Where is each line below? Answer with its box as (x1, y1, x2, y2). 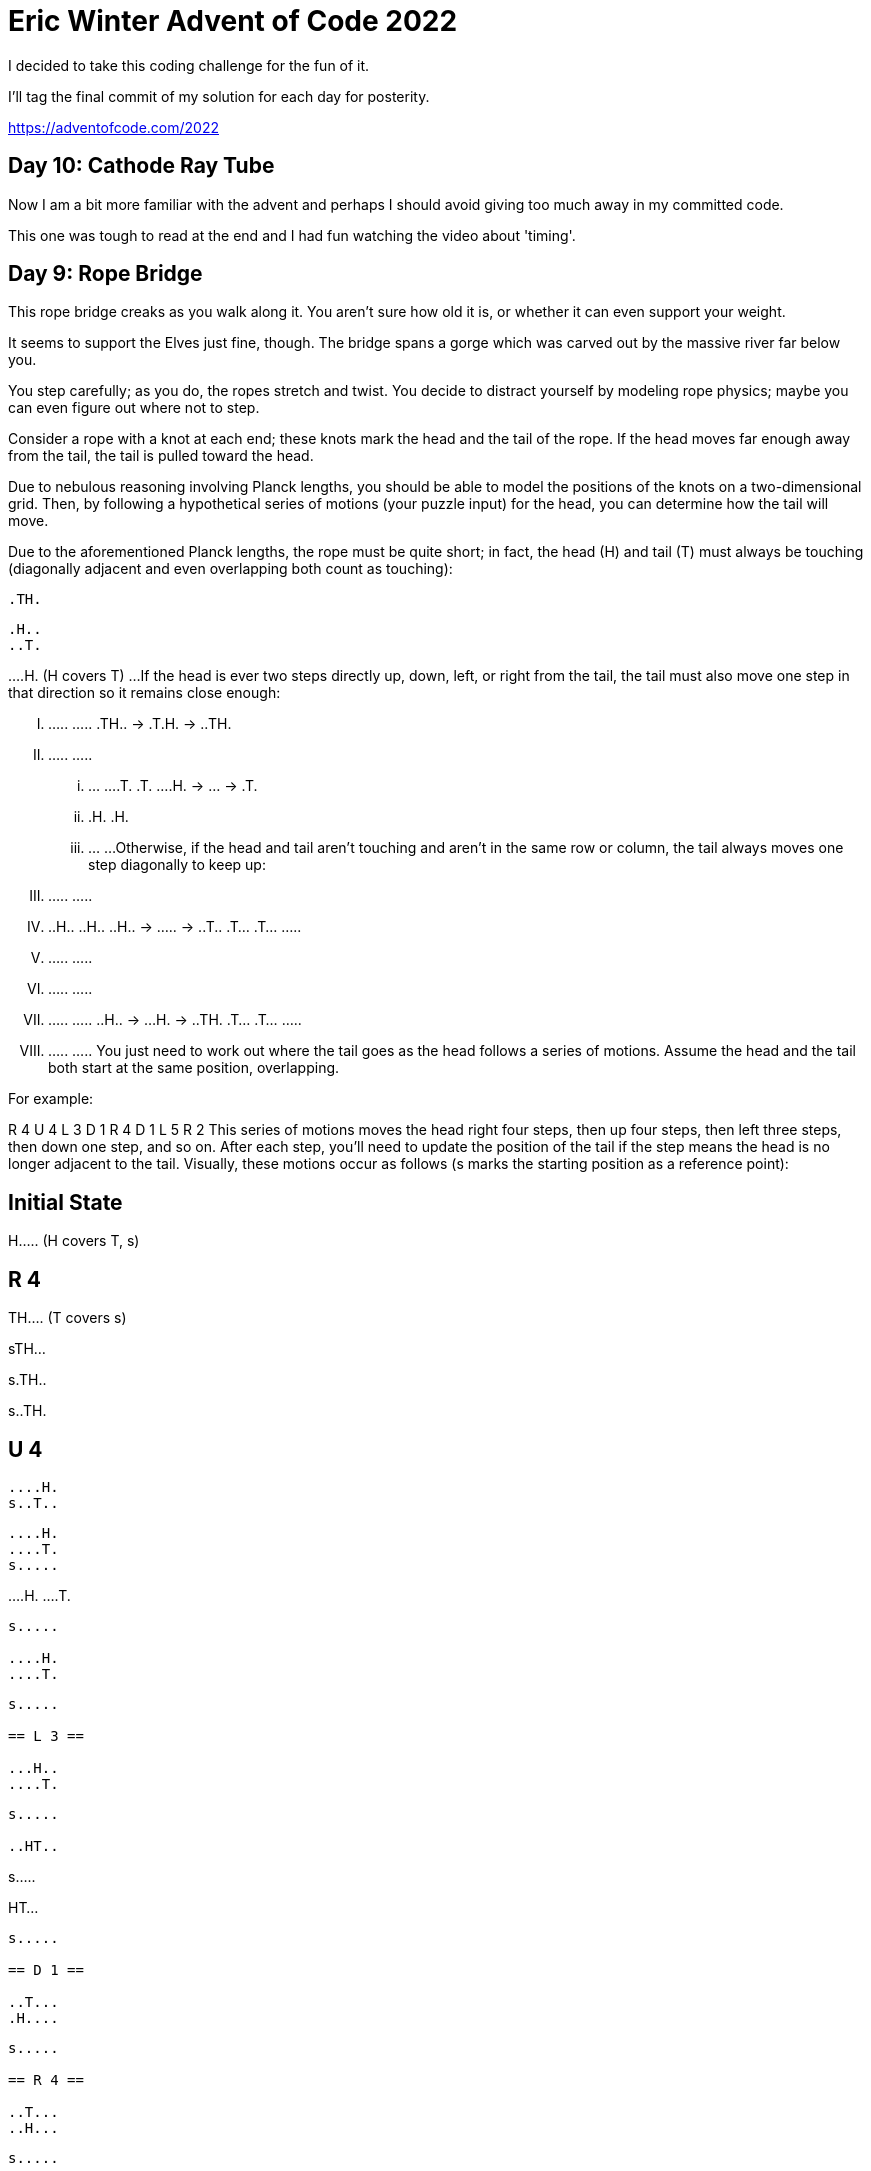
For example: (8, 1090, 94, 1108)
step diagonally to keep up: (88, 856, 266, 874)
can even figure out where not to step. (8, 399, 260, 417)
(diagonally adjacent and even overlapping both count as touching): (8, 560, 453, 578)
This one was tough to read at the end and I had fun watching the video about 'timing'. (8, 226, 576, 244)
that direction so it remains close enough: (8, 684, 281, 702)
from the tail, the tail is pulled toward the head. (8, 447, 314, 465)
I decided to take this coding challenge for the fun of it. (8, 56, 370, 74)
